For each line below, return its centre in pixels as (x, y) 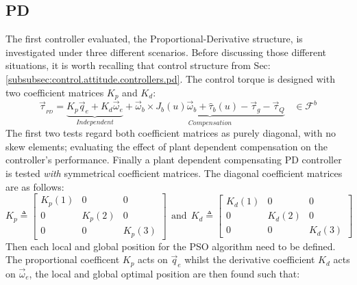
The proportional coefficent (63, 259)
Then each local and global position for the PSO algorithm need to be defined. (171, 246)
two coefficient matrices (55, 92)
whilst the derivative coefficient (250, 259)
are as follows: (35, 186)
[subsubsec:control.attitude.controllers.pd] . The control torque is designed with (170, 78)
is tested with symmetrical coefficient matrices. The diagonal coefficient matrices (174, 173)
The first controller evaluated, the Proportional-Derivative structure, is (154, 39)
